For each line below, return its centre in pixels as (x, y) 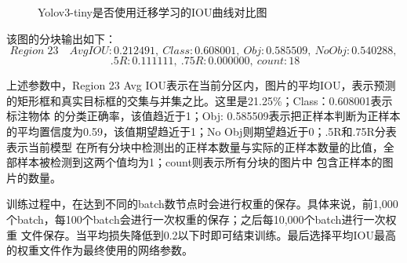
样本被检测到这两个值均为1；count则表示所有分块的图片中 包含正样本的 (200, 162)
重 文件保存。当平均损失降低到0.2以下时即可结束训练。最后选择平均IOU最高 (201, 234)
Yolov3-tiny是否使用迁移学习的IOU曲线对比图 (153, 12)
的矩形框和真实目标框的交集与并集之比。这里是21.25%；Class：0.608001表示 (200, 100)
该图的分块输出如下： (61, 38)
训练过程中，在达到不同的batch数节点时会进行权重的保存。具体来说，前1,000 (202, 204)
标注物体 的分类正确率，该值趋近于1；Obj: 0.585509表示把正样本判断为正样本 (203, 116)
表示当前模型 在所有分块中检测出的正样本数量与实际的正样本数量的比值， (195, 146)
